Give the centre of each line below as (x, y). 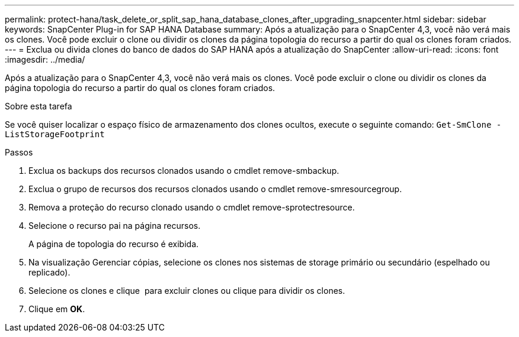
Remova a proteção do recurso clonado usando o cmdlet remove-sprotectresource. (192, 207)
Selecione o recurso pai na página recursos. (115, 226)
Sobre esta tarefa (39, 106)
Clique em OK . (57, 309)
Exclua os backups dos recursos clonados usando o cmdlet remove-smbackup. (184, 171)
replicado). (49, 272)
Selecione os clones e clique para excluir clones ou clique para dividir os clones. (187, 291)
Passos (19, 152)
